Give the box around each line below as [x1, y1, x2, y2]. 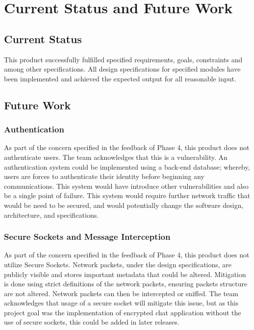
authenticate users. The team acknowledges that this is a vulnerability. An [4, 152, 228, 162]
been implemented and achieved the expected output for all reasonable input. [4, 73, 236, 83]
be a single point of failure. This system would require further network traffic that [4, 190, 251, 201]
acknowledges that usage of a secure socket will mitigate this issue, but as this [4, 298, 239, 308]
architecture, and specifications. [4, 209, 99, 220]
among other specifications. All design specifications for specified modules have [4, 64, 241, 74]
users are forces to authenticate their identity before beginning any [4, 171, 204, 181]
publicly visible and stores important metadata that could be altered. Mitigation [4, 269, 246, 279]
